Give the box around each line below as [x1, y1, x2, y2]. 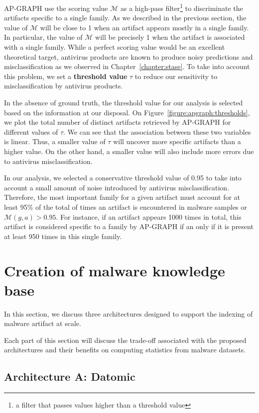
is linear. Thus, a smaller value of [4, 136, 106, 147]
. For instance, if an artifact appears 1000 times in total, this [56, 211, 242, 222]
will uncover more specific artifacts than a [113, 136, 241, 147]
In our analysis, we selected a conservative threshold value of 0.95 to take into [4, 172, 242, 183]
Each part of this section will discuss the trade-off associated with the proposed [4, 334, 247, 345]
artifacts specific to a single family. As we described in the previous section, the [4, 12, 247, 23]
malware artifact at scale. [4, 318, 81, 329]
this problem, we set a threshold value [4, 71, 128, 81]
